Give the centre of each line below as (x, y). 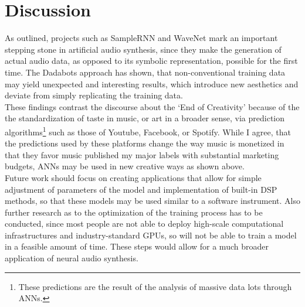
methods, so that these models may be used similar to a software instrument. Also (152, 201)
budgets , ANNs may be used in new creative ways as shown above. (125, 166)
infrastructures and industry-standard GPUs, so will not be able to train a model (151, 235)
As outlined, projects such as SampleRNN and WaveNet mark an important (141, 38)
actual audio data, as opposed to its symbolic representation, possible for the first (151, 61)
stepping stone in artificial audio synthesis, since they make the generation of (143, 49)
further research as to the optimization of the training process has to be (134, 212)
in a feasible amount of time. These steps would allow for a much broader (137, 246)
